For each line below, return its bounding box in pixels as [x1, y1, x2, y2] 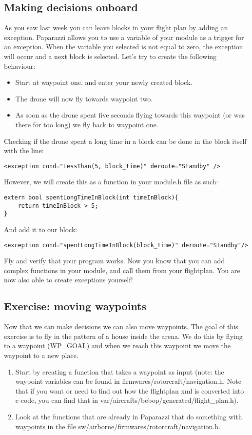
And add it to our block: [4, 224, 78, 234]
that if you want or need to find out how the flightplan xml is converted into [15, 385, 244, 395]
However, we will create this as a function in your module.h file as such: [4, 177, 218, 187]
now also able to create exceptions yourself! [4, 275, 133, 285]
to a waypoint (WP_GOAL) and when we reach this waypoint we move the [4, 340, 231, 351]
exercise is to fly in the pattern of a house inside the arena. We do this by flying [4, 331, 243, 341]
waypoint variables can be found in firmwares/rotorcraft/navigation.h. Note [15, 376, 242, 386]
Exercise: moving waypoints [4, 298, 147, 314]
